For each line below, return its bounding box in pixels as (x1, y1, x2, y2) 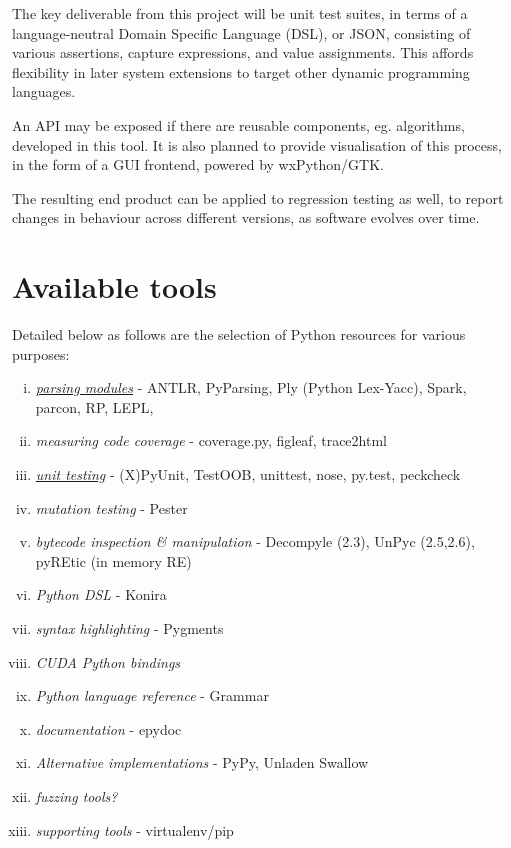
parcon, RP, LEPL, (35, 396, 154, 417)
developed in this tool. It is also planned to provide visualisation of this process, (12, 134, 502, 155)
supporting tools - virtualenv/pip (35, 819, 234, 840)
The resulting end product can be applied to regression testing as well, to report (12, 187, 504, 208)
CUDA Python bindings (35, 651, 181, 672)
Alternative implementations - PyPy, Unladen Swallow (35, 752, 369, 773)
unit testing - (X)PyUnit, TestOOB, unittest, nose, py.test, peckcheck (35, 464, 461, 485)
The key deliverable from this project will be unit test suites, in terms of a (12, 3, 468, 23)
